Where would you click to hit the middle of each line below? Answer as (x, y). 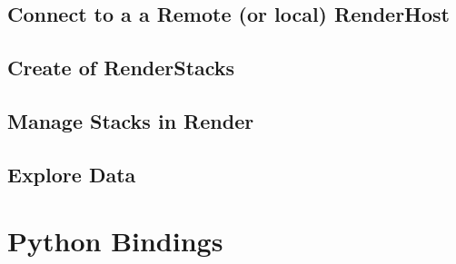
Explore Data (72, 174)
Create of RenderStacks (121, 68)
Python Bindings (115, 241)
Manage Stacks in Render (131, 120)
